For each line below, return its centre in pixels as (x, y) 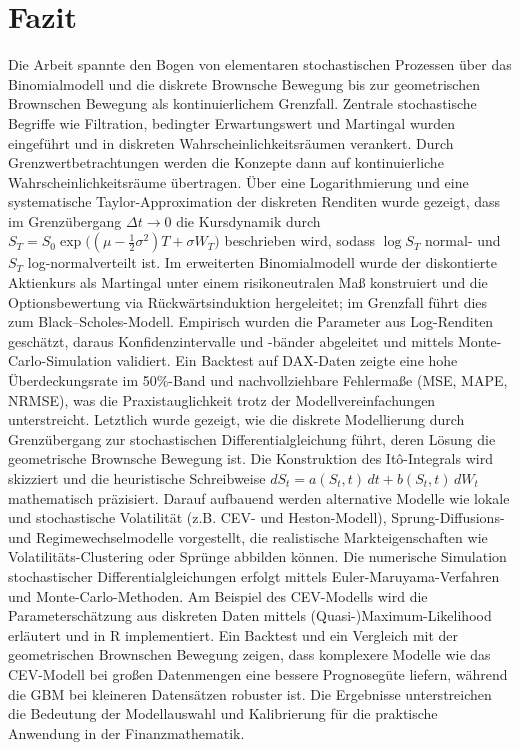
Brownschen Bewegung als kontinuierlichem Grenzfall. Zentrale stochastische (242, 103)
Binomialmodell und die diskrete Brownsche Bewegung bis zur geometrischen (244, 83)
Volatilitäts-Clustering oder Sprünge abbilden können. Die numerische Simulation (257, 556)
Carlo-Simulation (60, 360)
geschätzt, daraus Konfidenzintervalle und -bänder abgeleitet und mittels (231, 340)
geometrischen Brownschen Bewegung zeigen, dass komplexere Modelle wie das (249, 654)
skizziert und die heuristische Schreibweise (137, 478)
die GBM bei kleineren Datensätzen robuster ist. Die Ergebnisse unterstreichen (250, 693)
